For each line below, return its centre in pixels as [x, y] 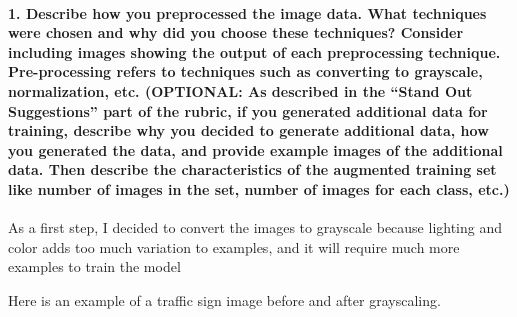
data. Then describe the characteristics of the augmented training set [252, 169]
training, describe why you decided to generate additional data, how [248, 130]
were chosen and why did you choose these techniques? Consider [236, 32]
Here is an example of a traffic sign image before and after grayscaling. [224, 299]
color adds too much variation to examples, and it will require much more [234, 246]
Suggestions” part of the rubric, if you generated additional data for [248, 110]
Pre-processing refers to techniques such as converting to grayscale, [245, 71]
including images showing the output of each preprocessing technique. [254, 51]
